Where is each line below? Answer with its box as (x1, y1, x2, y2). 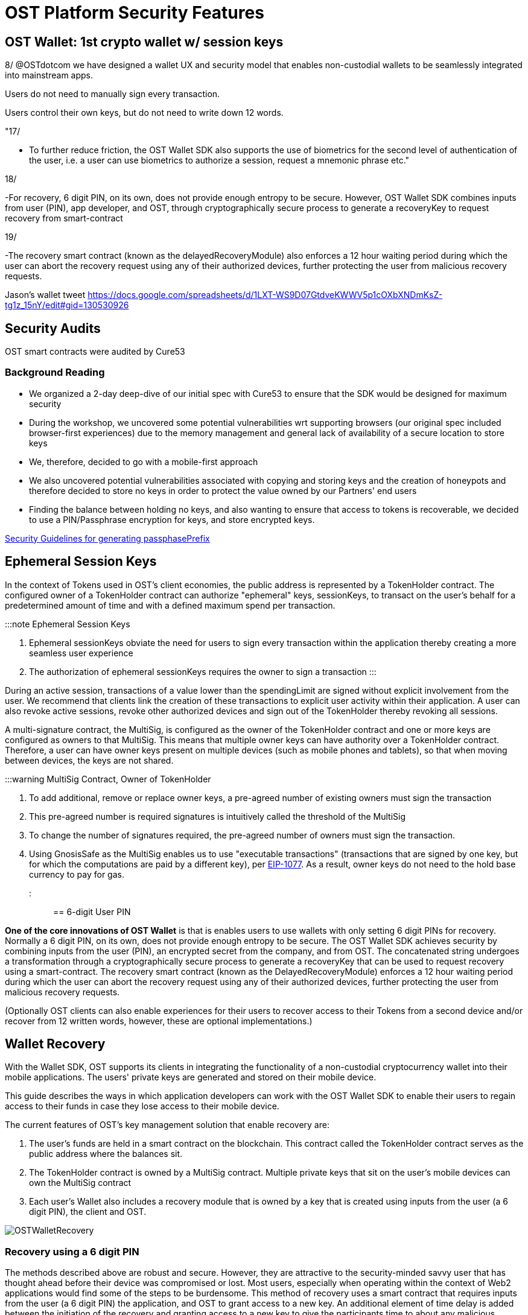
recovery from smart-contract (5, 213, 123, 224)
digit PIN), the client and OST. (29, 1206, 147, 1217)
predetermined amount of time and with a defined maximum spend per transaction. (5, 600, 336, 610)
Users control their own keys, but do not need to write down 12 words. (5, 107, 284, 118)
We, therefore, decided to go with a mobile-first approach (29, 456, 258, 467)
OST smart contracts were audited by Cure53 (5, 346, 185, 357)
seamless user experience (29, 647, 133, 658)
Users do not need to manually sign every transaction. (5, 89, 220, 100)
